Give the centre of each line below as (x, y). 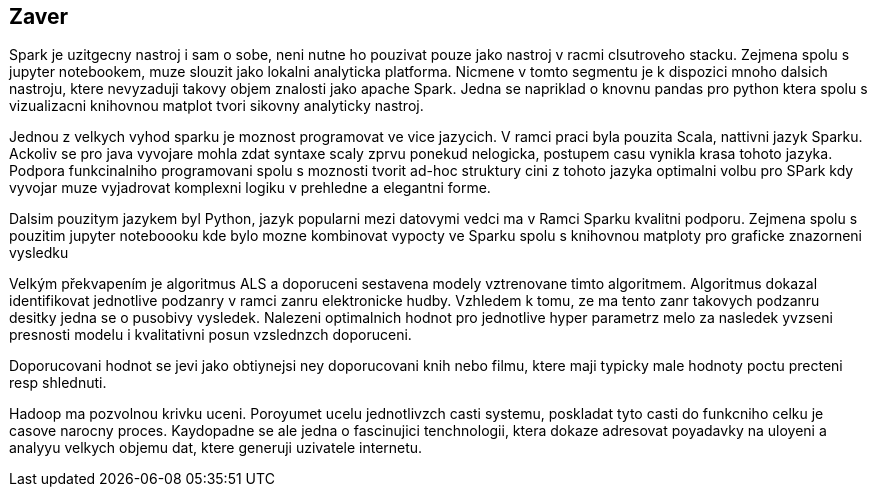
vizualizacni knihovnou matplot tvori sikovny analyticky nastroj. (216, 106)
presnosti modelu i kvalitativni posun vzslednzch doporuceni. (210, 335)
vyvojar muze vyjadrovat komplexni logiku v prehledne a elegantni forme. (250, 188)
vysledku (39, 253)
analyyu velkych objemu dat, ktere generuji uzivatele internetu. (216, 448)
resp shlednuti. (58, 383)
